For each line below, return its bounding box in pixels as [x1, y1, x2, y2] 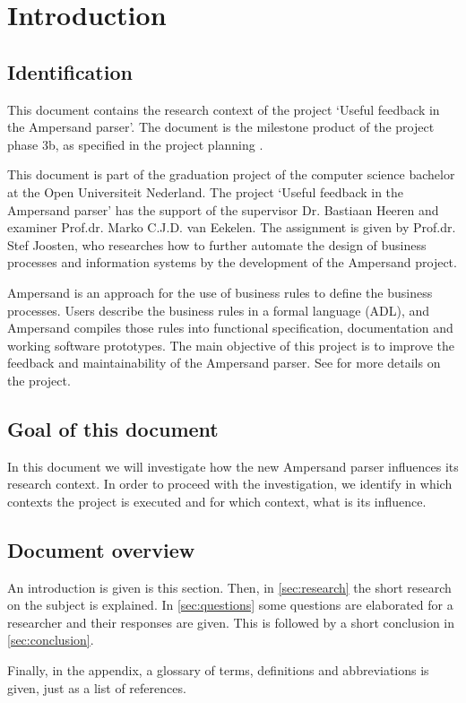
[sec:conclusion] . [7, 630, 94, 649]
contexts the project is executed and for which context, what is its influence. [7, 491, 427, 510]
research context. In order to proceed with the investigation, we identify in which [7, 474, 453, 493]
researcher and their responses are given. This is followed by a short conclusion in [7, 612, 455, 631]
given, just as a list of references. [7, 678, 186, 697]
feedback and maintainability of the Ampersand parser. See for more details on [7, 353, 441, 372]
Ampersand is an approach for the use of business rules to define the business [7, 282, 433, 301]
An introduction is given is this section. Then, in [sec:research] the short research [7, 577, 452, 596]
